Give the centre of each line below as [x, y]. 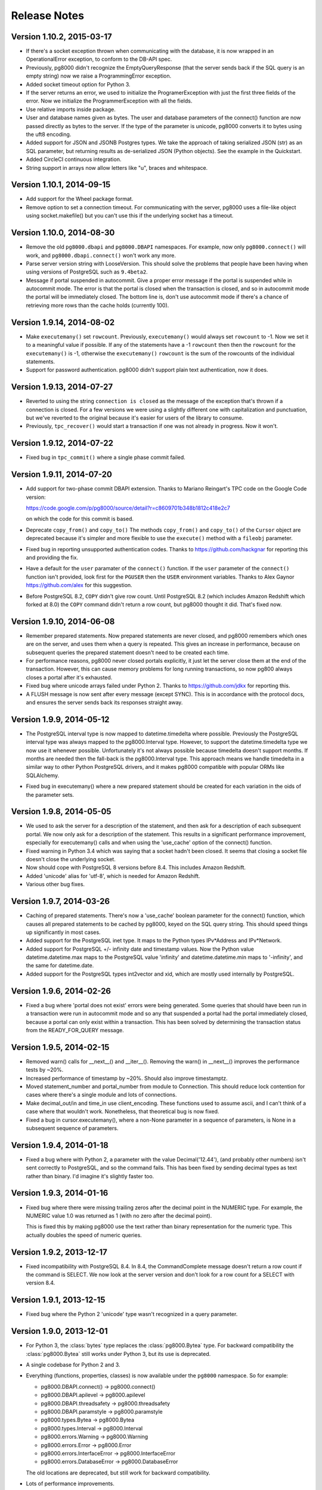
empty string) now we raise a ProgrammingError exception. [99, 76]
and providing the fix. [52, 557]
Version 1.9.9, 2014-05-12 [60, 719]
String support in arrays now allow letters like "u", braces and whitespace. [117, 167]
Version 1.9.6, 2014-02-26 [61, 991]
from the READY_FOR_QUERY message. [75, 1030]
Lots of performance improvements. [70, 1483]
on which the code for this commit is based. [80, 519]
